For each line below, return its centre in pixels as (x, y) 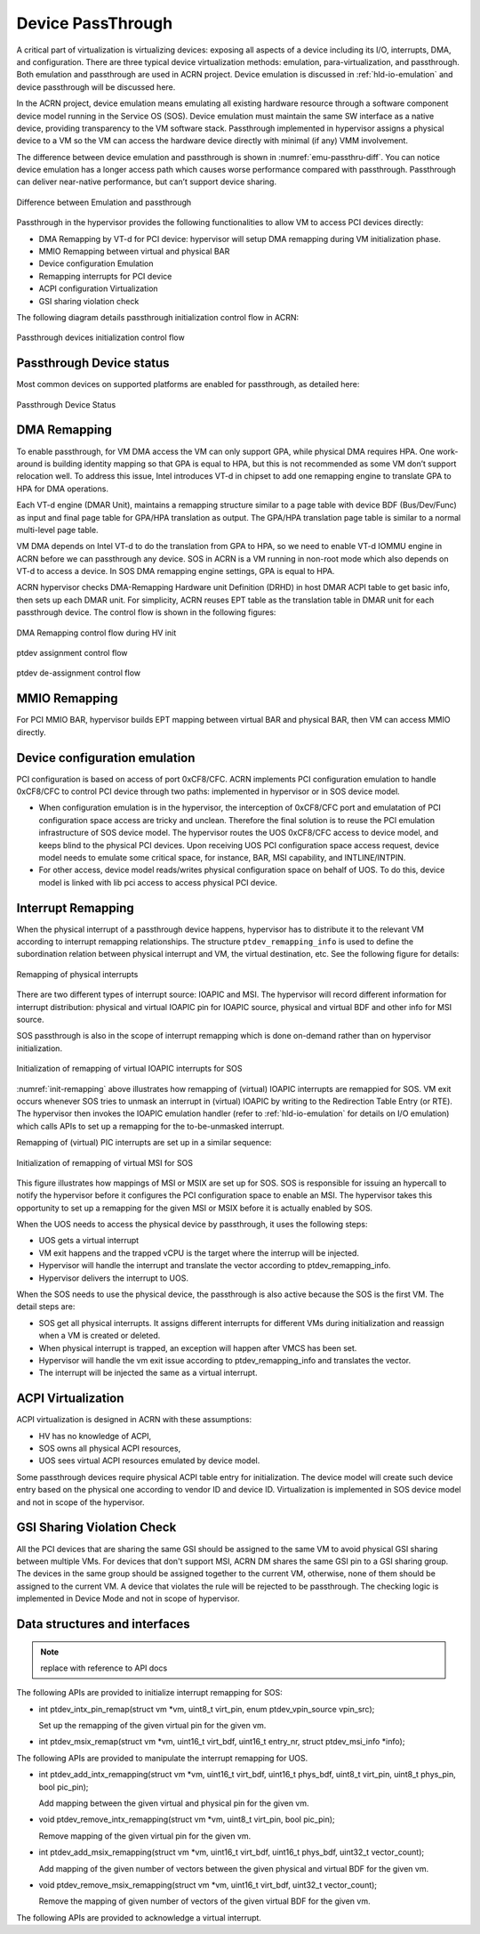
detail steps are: (46, 1307)
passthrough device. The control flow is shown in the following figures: (146, 612)
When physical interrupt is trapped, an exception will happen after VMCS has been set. (198, 1347)
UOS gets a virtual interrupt (89, 1241)
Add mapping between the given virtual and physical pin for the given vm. (174, 1803)
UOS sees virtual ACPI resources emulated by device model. (149, 1461)
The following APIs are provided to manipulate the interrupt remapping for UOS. (162, 1758)
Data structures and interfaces (103, 1624)
